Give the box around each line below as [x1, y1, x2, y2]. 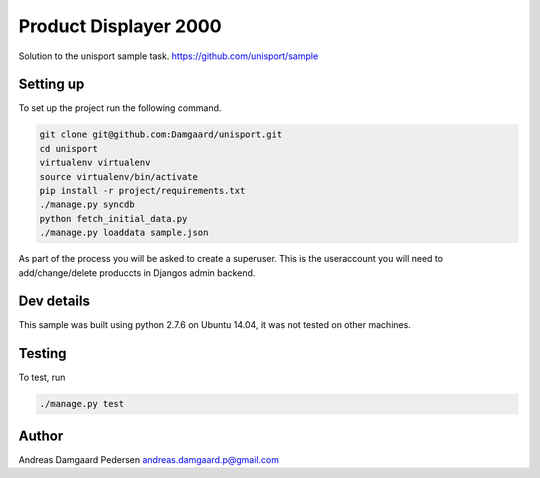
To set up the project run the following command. [18, 102, 222, 114]
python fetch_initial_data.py [39, 213, 188, 224]
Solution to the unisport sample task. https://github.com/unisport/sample [18, 50, 319, 62]
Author [18, 427, 64, 444]
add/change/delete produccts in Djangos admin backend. [18, 266, 256, 279]
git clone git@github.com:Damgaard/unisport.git [39, 129, 283, 140]
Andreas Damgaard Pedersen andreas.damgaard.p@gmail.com [18, 453, 280, 465]
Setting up [18, 76, 85, 93]
